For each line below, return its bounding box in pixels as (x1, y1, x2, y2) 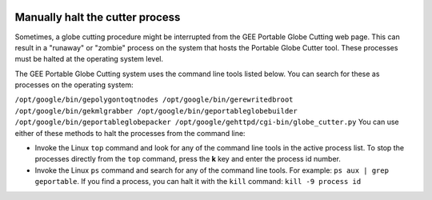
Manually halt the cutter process (14, 10, 181, 24)
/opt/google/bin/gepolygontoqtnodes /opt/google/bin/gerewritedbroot (14, 95, 294, 104)
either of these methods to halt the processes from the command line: (14, 128, 246, 138)
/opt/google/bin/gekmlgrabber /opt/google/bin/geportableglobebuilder (14, 106, 298, 115)
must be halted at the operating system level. (14, 54, 164, 64)
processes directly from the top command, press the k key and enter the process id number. (34, 154, 342, 164)
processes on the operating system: (14, 80, 134, 90)
